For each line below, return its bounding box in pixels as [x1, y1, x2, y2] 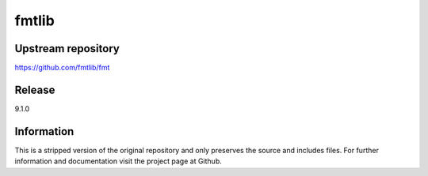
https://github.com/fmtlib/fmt [14, 63, 110, 73]
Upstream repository [14, 42, 120, 55]
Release [14, 83, 55, 96]
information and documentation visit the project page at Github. [14, 156, 222, 166]
